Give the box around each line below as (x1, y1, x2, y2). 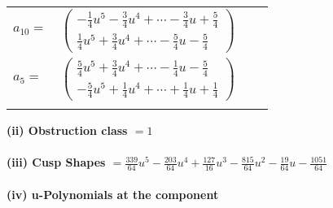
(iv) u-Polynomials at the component (7, 185, 219, 202)
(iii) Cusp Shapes (7, 154, 106, 171)
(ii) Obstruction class (7, 121, 128, 138)
